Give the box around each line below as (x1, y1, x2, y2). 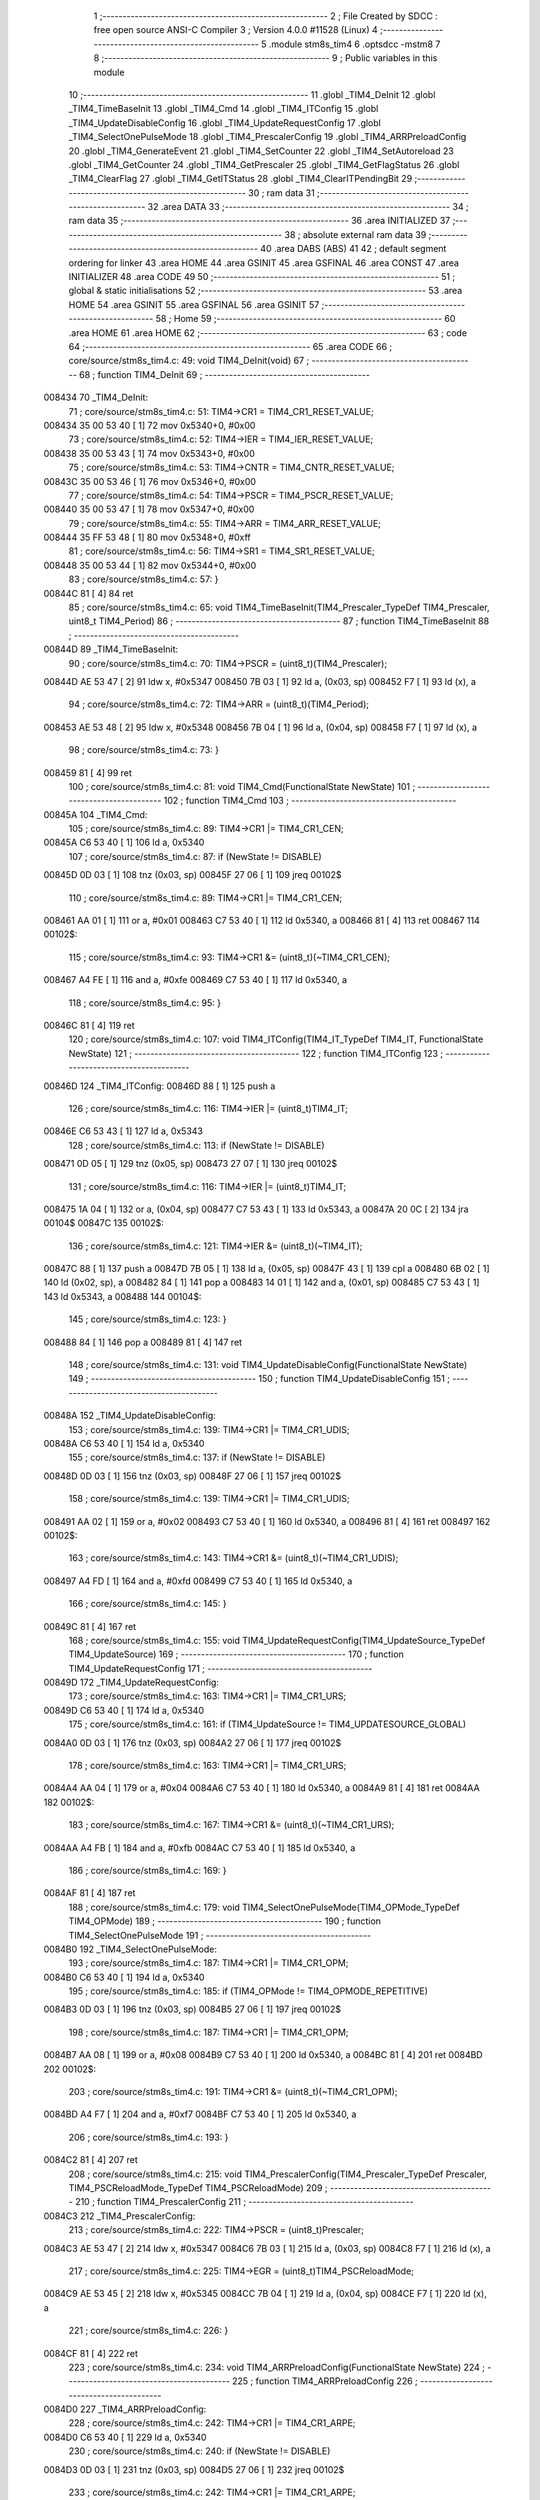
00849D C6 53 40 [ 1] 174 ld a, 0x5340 (43, 1704, 205, 1716)
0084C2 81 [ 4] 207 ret (43, 2154, 139, 2166)
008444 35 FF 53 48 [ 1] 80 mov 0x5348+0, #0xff (43, 531, 251, 544)
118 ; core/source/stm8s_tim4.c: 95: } (68, 996, 222, 1009)
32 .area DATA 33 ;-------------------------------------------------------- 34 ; (147, 201, 469, 213)
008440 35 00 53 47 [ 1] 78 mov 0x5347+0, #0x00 (43, 503, 255, 515)
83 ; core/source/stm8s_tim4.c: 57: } (68, 573, 219, 585)
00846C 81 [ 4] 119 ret (43, 1020, 135, 1031)
